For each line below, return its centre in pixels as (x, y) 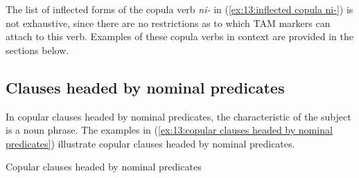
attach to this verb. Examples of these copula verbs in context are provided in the (179, 36)
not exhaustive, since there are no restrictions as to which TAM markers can (168, 23)
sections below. (37, 50)
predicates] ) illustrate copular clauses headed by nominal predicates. (150, 143)
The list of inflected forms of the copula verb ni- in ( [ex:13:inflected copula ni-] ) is (179, 9)
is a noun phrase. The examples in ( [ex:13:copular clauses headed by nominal (169, 130)
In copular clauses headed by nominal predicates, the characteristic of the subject (178, 116)
